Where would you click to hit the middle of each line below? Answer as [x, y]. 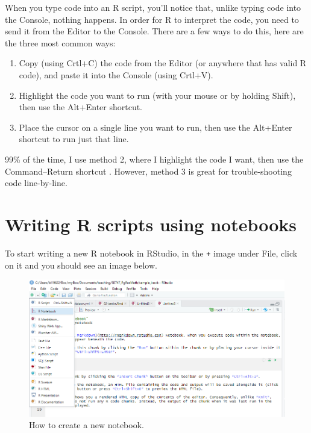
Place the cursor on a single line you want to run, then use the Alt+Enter [155, 127]
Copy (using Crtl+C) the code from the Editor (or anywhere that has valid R [163, 63]
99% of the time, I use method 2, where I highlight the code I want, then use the [154, 159]
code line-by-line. [36, 183]
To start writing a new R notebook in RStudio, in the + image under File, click [151, 253]
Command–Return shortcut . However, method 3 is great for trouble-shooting [148, 171]
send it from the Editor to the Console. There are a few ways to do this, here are [154, 31]
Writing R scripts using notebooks [151, 224]
